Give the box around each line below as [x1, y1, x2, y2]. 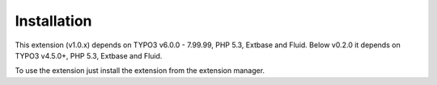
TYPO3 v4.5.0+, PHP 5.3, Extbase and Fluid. [15, 51, 163, 60]
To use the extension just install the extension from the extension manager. [15, 66, 265, 75]
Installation [15, 12, 92, 30]
